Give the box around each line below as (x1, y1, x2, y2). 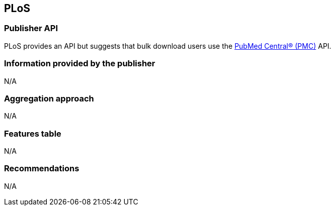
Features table (4, 128, 61, 139)
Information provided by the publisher (4, 58, 155, 69)
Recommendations (4, 163, 79, 174)
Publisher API (4, 23, 58, 34)
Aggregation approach (4, 93, 94, 103)
